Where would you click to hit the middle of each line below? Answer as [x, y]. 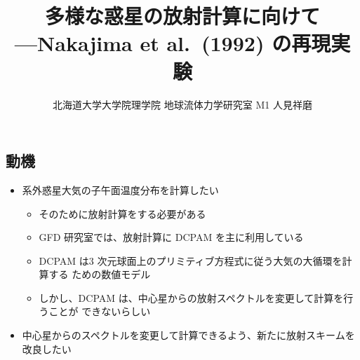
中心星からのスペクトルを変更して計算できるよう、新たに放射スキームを [188, 335]
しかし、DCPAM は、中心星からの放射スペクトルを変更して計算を [191, 297]
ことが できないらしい [100, 311]
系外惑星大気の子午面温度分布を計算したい [120, 189]
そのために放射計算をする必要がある [122, 213]
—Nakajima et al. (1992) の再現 [173, 43]
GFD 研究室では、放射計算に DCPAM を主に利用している [171, 237]
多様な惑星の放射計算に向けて [182, 16]
